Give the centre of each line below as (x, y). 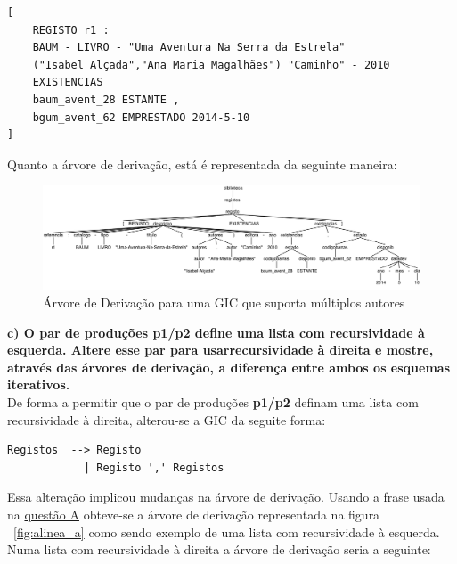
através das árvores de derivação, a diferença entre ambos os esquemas (228, 367)
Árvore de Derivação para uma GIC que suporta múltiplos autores (224, 302)
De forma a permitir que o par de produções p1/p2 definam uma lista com (213, 402)
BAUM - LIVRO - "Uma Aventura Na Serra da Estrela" (189, 48)
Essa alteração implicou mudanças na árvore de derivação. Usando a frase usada (226, 497)
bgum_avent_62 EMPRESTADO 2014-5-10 (141, 117)
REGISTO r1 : (71, 30)
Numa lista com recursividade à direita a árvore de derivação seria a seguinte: (219, 549)
